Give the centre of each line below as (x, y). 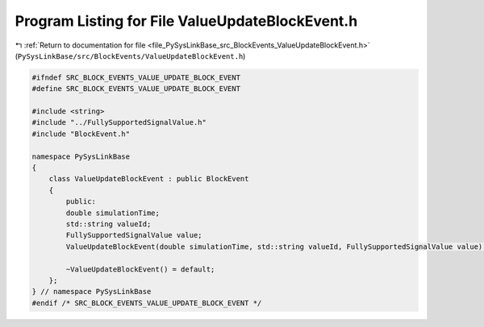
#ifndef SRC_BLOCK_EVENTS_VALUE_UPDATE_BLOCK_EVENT (136, 77)
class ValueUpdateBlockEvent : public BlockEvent (149, 179)
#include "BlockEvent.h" (81, 134)
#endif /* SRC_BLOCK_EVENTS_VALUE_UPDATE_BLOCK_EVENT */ (147, 303)
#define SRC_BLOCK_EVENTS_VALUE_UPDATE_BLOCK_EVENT (136, 89)
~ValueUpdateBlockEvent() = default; (140, 269)
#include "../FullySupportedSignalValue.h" (119, 122)
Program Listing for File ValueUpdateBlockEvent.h (186, 21)
